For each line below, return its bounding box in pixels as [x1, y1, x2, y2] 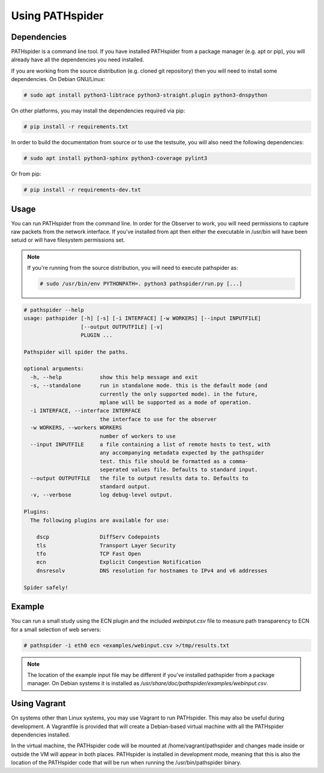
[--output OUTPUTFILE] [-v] [80, 323, 163, 330]
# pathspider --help [23, 307, 84, 313]
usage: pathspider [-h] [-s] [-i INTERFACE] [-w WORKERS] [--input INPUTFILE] [23, 315, 261, 322]
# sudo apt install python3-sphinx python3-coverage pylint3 [23, 155, 208, 162]
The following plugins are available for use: [30, 517, 170, 524]
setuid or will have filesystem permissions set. [11, 236, 125, 243]
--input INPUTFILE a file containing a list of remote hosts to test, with [30, 441, 271, 448]
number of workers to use [99, 433, 176, 439]
